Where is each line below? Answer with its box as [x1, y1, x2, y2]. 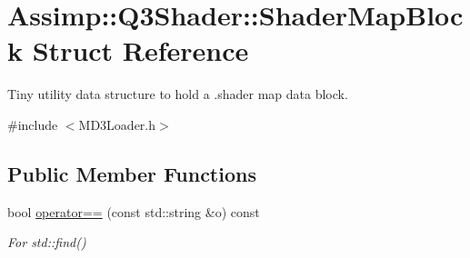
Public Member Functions [7, 159, 256, 187]
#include [7, 114, 58, 134]
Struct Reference [32, 32, 249, 69]
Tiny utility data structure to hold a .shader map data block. [7, 84, 348, 104]
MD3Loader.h [78, 114, 156, 134]
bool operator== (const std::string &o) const [7, 202, 260, 221]
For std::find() [7, 233, 86, 252]
